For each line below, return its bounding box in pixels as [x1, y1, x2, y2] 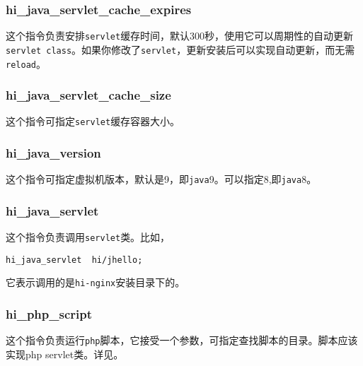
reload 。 [6, 56, 46, 71]
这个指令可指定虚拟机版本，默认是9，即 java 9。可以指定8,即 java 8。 [6, 172, 317, 187]
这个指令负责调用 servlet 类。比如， [6, 230, 171, 244]
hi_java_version [6, 143, 101, 161]
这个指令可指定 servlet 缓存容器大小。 [6, 114, 180, 129]
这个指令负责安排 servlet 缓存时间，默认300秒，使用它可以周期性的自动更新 [6, 28, 354, 43]
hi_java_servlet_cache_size [6, 86, 171, 104]
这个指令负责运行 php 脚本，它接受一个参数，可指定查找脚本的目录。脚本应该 [6, 333, 358, 348]
